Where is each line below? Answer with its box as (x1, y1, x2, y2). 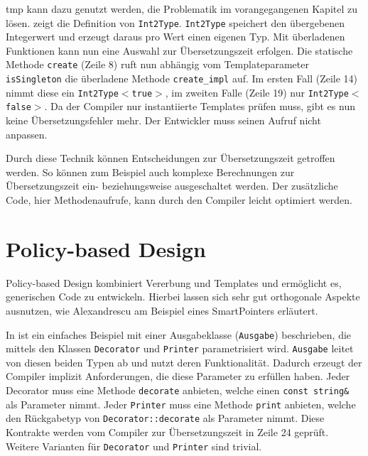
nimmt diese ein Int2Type (6, 85, 119, 99)
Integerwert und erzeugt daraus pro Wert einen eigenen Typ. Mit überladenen (6, 29, 345, 44)
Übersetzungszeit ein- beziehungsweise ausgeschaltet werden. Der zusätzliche (6, 178, 338, 193)
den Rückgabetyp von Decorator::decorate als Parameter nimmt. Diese (6, 411, 325, 425)
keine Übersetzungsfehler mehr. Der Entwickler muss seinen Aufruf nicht (6, 113, 321, 128)
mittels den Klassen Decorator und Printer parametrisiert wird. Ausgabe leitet (6, 341, 354, 356)
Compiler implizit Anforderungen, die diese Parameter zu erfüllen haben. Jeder (6, 369, 350, 384)
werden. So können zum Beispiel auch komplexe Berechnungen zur (6, 164, 295, 179)
